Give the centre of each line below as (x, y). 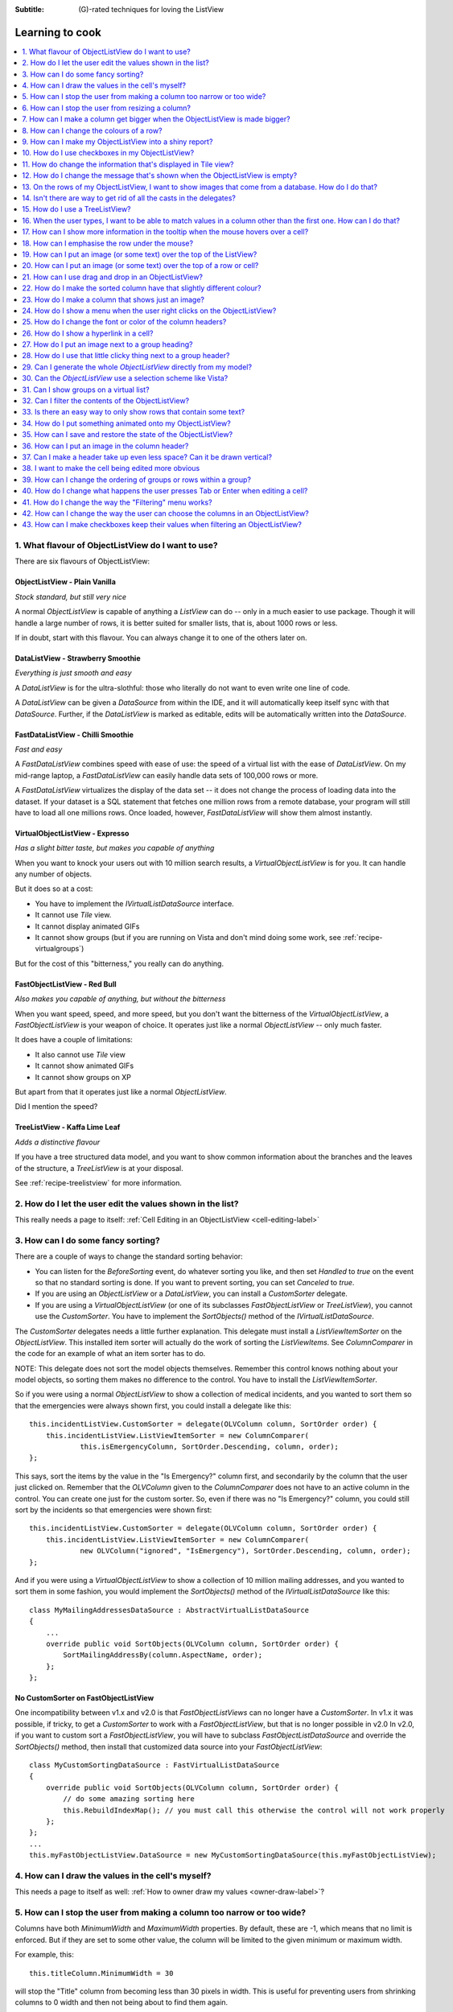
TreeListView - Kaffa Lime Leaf (68, 1128)
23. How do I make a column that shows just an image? (113, 299)
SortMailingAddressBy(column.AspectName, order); (163, 1655)
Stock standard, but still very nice (71, 596)
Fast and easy (39, 749)
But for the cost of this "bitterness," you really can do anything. (119, 963)
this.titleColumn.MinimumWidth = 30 (101, 1973)
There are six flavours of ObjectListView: (82, 561)
